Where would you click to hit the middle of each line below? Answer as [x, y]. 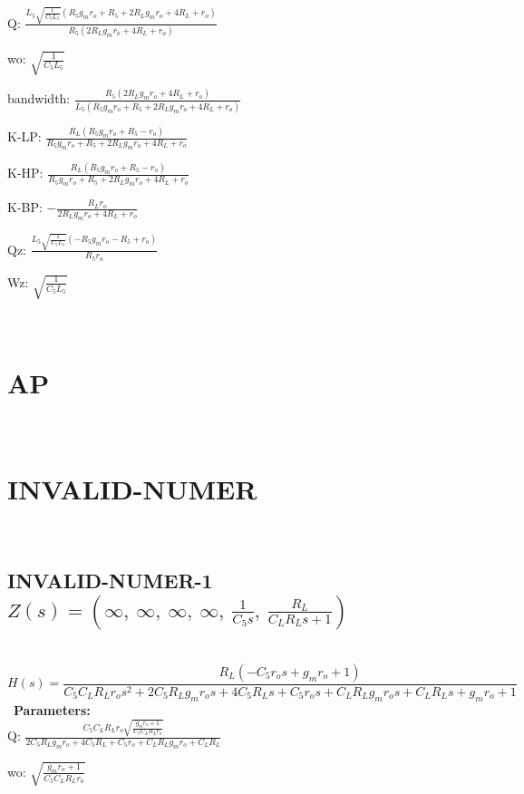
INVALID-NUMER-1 [110, 581]
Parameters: [52, 709]
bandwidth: [39, 98]
